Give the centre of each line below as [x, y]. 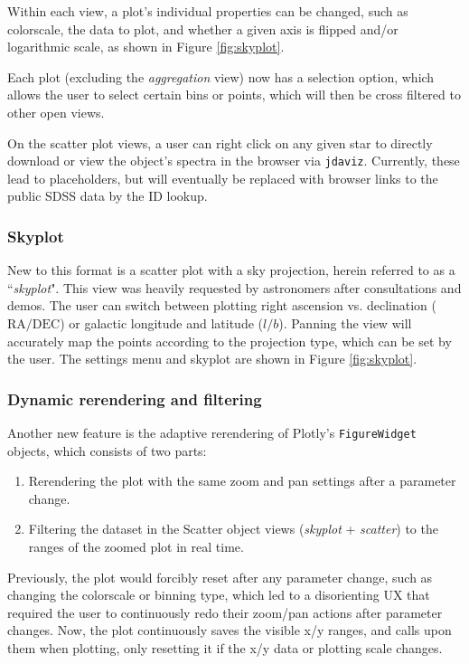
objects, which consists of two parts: [107, 450]
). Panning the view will [345, 323]
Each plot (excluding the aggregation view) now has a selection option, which [221, 76]
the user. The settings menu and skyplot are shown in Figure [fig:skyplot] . [212, 359]
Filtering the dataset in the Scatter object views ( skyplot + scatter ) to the [233, 529]
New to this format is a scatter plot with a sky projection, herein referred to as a [231, 270]
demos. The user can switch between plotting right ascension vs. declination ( [222, 305]
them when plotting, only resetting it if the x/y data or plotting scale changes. [225, 648]
